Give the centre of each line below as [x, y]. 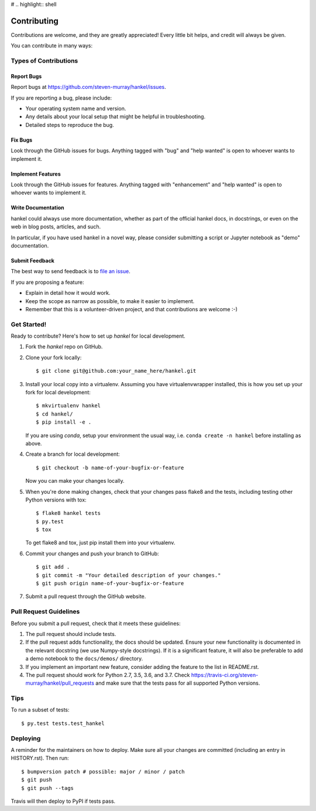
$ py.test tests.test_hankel [63, 723]
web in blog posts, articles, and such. [56, 227]
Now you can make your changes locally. [75, 481]
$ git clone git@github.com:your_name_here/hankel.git [116, 371]
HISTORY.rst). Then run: [40, 758]
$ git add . [53, 567]
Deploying [26, 738]
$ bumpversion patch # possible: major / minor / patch [103, 772]
